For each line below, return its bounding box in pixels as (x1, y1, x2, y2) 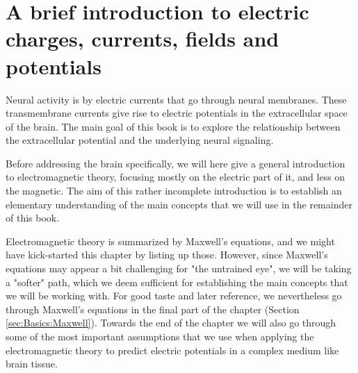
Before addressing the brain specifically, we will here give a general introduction (6, 156, 345, 170)
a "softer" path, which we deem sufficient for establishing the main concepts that (6, 274, 348, 289)
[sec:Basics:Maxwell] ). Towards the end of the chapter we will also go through (6, 315, 336, 330)
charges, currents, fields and (6, 24, 279, 53)
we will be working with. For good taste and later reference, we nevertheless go (6, 288, 342, 303)
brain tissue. (6, 356, 58, 371)
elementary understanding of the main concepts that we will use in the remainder (6, 197, 352, 211)
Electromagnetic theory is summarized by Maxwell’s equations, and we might (6, 233, 335, 248)
